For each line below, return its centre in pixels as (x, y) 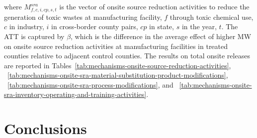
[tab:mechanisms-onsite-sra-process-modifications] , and (90, 84)
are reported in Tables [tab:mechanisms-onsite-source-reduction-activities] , (118, 65)
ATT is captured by (34, 36)
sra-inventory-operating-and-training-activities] (75, 94)
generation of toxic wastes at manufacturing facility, (83, 17)
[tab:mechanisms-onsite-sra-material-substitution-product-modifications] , (118, 75)
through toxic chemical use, (212, 17)
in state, (162, 26)
